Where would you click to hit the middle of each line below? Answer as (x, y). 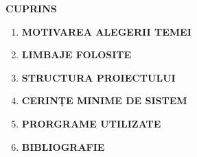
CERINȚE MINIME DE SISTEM (104, 100)
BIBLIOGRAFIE (63, 146)
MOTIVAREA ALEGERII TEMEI (106, 31)
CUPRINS (31, 8)
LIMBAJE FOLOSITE (77, 55)
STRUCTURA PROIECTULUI (98, 77)
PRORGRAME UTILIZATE (91, 123)
